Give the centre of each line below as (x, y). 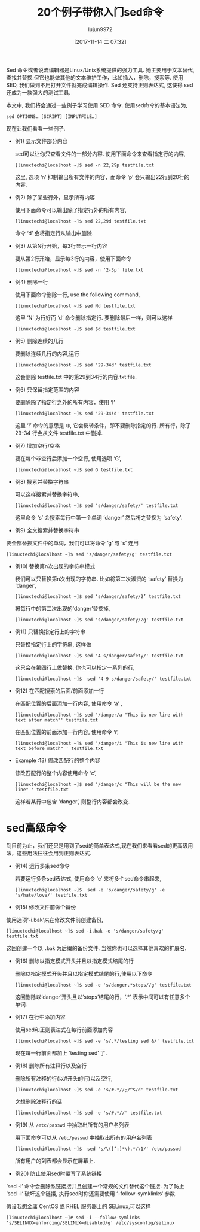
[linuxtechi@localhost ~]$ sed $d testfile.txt (75, 329)
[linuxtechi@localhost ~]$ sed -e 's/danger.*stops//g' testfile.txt (103, 985)
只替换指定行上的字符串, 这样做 (53, 644)
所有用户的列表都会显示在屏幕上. (55, 1160)
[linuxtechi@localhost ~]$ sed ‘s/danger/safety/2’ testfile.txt (98, 596)
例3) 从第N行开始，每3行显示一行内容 (61, 245)
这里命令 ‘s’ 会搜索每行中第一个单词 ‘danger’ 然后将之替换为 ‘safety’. (99, 517)
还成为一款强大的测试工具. (39, 92)
